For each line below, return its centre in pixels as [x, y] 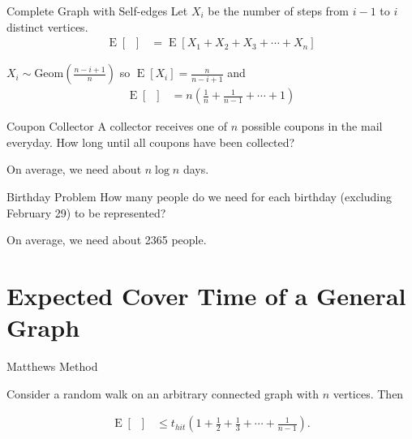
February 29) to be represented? [86, 212]
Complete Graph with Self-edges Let [97, 11]
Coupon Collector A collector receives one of [117, 126]
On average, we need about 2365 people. [107, 240]
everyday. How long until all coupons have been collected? [151, 142]
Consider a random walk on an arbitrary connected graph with [163, 393]
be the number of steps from [279, 11]
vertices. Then [368, 393]
